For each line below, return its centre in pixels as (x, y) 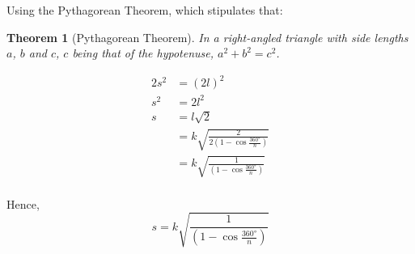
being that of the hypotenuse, (143, 53)
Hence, (23, 203)
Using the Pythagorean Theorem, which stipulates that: (145, 10)
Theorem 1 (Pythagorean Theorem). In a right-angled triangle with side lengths (207, 37)
